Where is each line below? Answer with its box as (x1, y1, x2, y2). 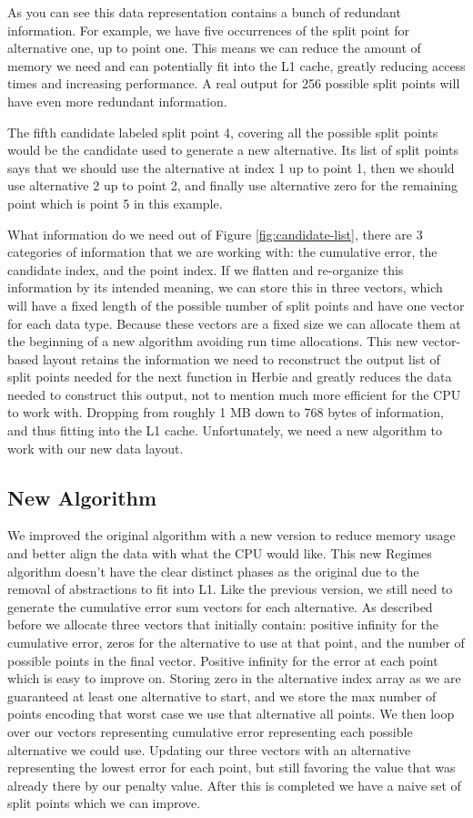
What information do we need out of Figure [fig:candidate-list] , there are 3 (7, 224, 423, 243)
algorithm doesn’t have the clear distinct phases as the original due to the (7, 561, 419, 580)
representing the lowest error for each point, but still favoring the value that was (7, 758, 456, 777)
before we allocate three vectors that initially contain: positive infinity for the (7, 615, 438, 634)
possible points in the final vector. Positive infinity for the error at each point (7, 650, 438, 670)
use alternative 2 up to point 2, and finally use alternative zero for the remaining (7, 176, 458, 195)
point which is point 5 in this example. (7, 193, 223, 212)
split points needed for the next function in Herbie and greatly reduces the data (7, 367, 452, 386)
